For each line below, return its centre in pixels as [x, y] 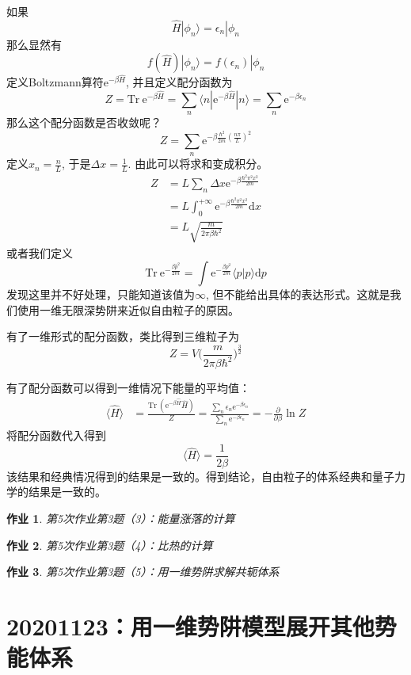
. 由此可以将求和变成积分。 [198, 164]
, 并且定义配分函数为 [179, 82]
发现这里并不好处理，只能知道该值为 [101, 294]
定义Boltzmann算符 [55, 82]
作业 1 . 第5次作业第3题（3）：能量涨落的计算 [121, 519]
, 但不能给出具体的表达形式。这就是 [298, 294]
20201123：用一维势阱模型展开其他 [190, 626]
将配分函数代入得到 [56, 435]
